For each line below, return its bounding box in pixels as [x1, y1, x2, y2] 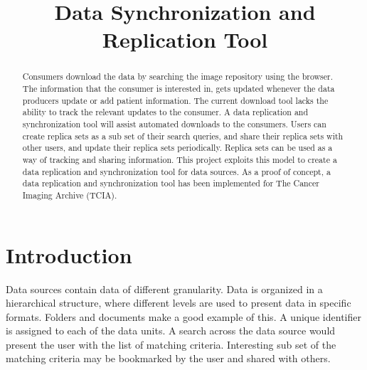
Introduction [6, 240, 132, 269]
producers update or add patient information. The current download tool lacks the [22, 94, 329, 106]
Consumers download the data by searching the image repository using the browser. [22, 70, 334, 83]
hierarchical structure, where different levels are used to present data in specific [6, 295, 351, 310]
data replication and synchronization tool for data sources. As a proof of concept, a [22, 165, 331, 177]
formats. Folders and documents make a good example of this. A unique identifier [6, 309, 361, 324]
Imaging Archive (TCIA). [22, 189, 117, 201]
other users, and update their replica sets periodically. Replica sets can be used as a [22, 142, 333, 154]
